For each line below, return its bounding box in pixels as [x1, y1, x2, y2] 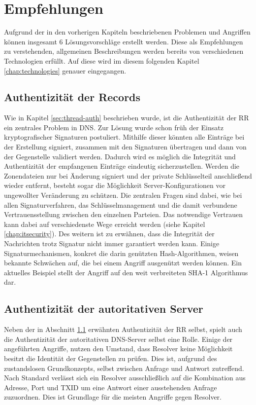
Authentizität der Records [4, 89, 141, 105]
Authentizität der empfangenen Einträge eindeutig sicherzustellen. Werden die [4, 161, 240, 171]
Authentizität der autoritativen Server [4, 301, 203, 316]
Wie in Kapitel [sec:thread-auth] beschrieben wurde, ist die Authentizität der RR [4, 112, 249, 123]
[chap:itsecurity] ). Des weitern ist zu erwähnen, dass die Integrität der [4, 228, 215, 239]
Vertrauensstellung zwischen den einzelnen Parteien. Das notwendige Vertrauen [4, 209, 243, 220]
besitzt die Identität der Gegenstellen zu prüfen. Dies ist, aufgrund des [4, 353, 217, 363]
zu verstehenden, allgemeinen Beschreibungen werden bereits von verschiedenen [4, 46, 244, 56]
